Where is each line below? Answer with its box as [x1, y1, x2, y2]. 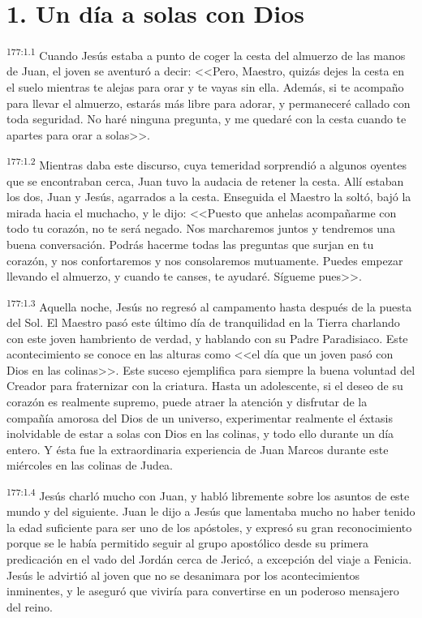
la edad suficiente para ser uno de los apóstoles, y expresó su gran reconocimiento [6, 518, 412, 535]
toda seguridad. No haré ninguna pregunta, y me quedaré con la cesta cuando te [6, 110, 407, 127]
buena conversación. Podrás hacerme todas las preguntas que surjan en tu [6, 235, 374, 252]
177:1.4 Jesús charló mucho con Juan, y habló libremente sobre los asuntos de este [6, 484, 410, 504]
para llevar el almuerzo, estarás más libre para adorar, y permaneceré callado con [6, 94, 411, 111]
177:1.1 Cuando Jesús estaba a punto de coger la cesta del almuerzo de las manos [6, 45, 406, 63]
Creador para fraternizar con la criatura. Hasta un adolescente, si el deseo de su [6, 377, 403, 394]
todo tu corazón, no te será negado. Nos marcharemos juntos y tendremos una [6, 220, 395, 237]
